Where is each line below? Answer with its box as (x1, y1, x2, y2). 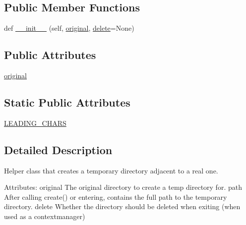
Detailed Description (4, 142, 113, 157)
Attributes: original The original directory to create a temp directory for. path (4, 182, 242, 192)
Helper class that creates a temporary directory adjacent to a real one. (4, 165, 218, 175)
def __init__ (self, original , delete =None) (4, 23, 134, 33)
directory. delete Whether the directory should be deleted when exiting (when (4, 201, 241, 212)
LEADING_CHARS (4, 117, 66, 128)
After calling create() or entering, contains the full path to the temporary (4, 191, 227, 202)
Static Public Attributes (4, 94, 130, 110)
